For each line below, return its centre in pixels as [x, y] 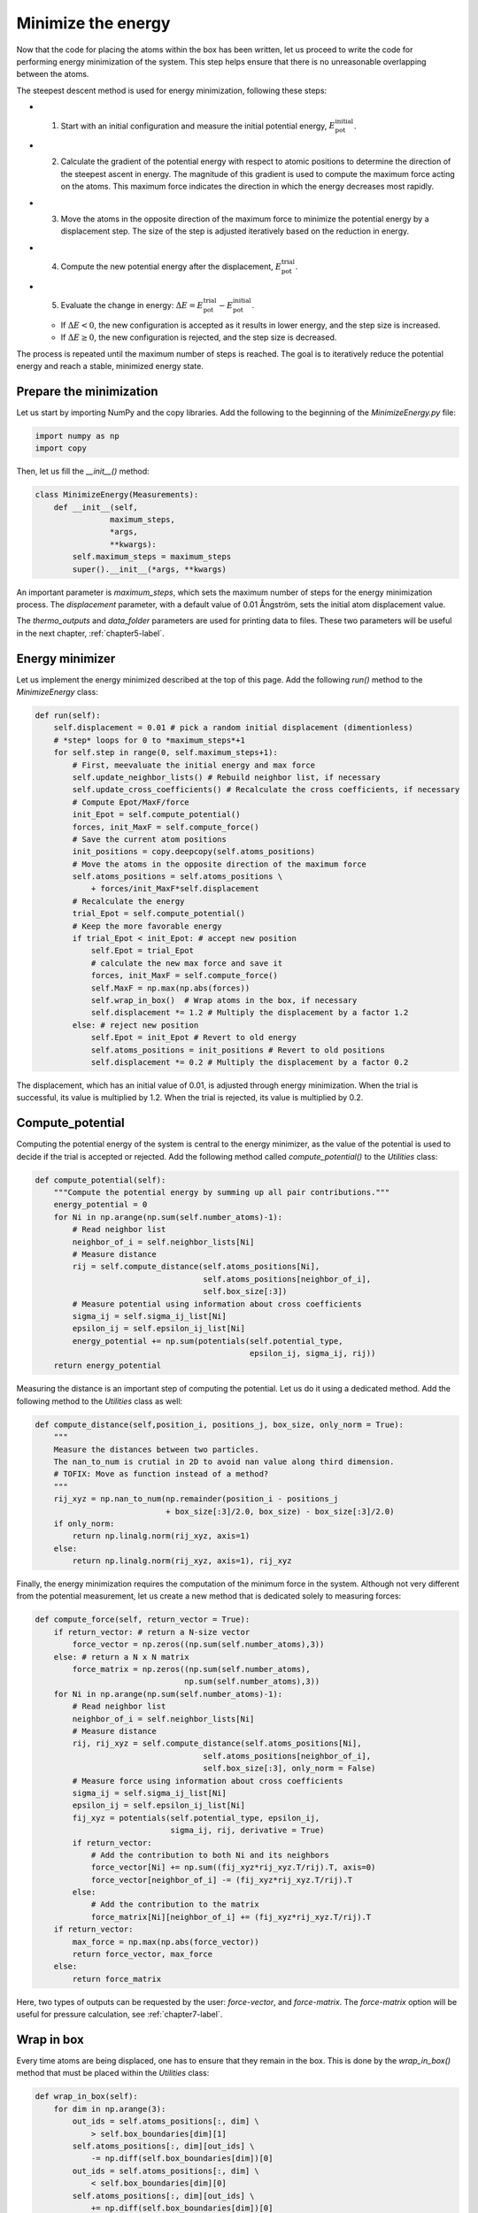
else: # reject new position [135, 1025]
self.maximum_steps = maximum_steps [152, 557]
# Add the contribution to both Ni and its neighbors [210, 1855]
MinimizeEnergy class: [58, 692]
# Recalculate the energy [128, 901]
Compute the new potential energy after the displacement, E [171, 266]
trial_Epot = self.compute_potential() [158, 914]
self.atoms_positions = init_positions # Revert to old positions [238, 1050]
